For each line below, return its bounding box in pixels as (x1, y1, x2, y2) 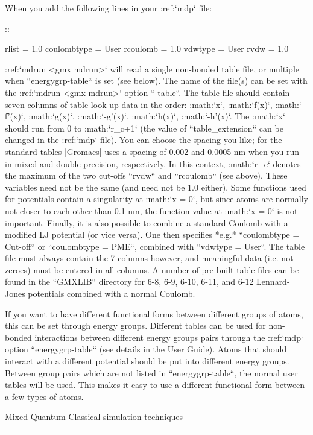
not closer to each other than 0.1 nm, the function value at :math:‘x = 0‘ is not (5, 204, 298, 217)
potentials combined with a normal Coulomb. (28, 287, 195, 300)
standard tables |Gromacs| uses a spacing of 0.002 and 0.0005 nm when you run (5, 145, 299, 157)
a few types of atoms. (5, 390, 84, 402)
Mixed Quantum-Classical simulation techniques (5, 410, 183, 423)
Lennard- (256, 275, 290, 288)
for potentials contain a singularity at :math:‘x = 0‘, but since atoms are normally (5, 192, 308, 205)
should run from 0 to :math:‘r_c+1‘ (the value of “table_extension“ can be (5, 121, 283, 134)
